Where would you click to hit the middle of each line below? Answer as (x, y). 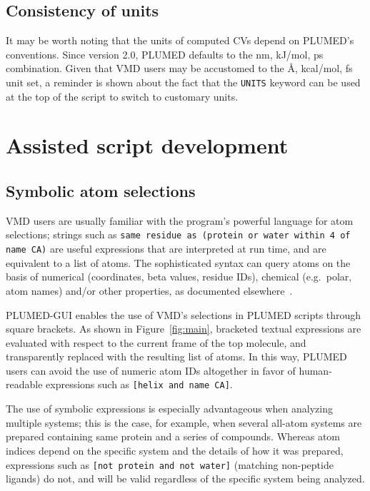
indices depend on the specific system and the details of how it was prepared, (175, 450)
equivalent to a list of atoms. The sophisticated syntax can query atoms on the (178, 262)
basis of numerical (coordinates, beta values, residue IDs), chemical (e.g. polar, (179, 277)
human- (315, 370)
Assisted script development (147, 145)
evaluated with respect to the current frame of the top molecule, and (156, 342)
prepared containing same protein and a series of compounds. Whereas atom (173, 436)
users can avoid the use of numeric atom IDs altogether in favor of (151, 370)
